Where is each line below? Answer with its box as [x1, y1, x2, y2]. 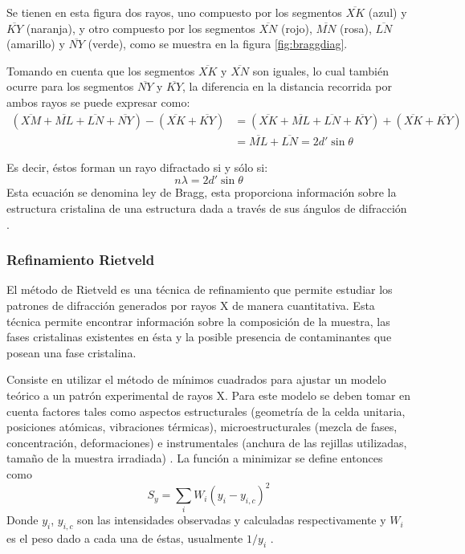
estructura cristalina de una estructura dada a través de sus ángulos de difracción [6, 200, 407, 217]
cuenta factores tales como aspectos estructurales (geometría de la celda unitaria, [6, 402, 406, 419]
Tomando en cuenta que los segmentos [6, 62, 195, 79]
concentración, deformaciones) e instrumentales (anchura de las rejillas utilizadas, [6, 434, 407, 450]
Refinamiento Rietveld [6, 250, 155, 270]
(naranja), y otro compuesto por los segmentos [26, 19, 255, 36]
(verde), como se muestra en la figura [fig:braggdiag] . [88, 35, 348, 52]
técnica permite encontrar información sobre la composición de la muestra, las [6, 312, 390, 329]
